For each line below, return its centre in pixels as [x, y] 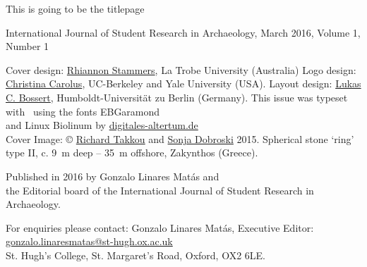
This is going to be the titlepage [75, 8]
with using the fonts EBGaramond [83, 111]
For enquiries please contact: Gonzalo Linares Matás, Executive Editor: [160, 227]
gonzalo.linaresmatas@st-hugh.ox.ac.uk [89, 241]
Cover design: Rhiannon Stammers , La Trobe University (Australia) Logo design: [181, 69]
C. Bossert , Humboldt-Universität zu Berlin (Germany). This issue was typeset [177, 97]
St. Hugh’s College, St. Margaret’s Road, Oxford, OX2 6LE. [136, 255]
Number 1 [28, 46]
